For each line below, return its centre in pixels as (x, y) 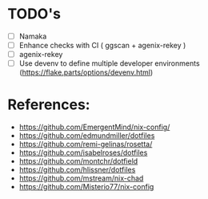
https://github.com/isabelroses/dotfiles (83, 152)
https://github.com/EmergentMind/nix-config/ (94, 127)
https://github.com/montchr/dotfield (78, 161)
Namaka (33, 36)
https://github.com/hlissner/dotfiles (77, 170)
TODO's (34, 14)
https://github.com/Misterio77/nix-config (86, 187)
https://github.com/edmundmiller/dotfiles (87, 136)
